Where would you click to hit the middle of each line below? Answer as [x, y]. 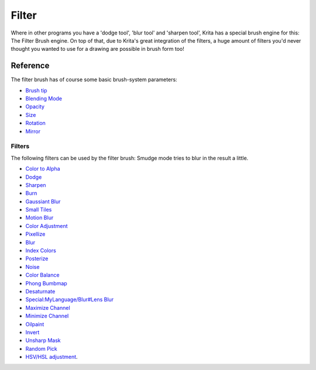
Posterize [37, 259]
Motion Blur [39, 218]
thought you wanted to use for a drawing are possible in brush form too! [97, 49]
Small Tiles [39, 210]
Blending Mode [44, 99]
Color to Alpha [43, 169]
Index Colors [41, 251]
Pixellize [35, 234]
